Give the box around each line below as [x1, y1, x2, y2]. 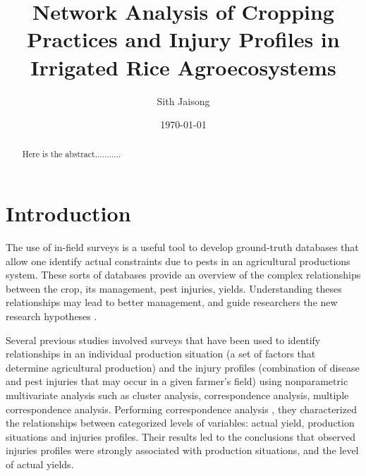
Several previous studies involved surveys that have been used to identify [6, 332, 321, 347]
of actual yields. [6, 456, 74, 471]
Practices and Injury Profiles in [27, 25, 340, 54]
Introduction [6, 199, 131, 228]
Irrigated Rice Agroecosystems [30, 52, 336, 81]
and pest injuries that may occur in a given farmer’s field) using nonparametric [6, 374, 348, 389]
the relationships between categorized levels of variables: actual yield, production [6, 415, 355, 430]
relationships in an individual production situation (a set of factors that [6, 346, 316, 361]
